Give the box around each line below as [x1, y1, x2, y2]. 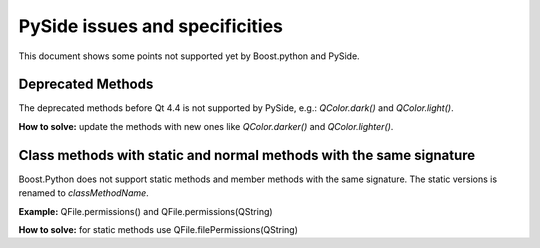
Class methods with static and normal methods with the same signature [18, 146, 476, 164]
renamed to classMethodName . [18, 187, 149, 199]
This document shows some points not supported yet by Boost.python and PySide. [18, 50, 360, 62]
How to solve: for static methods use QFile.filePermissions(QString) [18, 223, 299, 235]
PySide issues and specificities [18, 15, 284, 37]
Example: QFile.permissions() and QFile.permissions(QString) [18, 205, 274, 217]
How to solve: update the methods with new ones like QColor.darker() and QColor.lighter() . [18, 120, 394, 132]
